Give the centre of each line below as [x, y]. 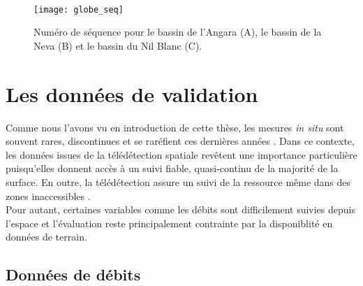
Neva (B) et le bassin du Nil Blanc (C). [118, 45]
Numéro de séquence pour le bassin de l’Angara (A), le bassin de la [178, 32]
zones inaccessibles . [48, 195]
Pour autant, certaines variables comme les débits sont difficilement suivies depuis [180, 209]
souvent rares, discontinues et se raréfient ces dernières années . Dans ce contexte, [180, 141]
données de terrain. [46, 237]
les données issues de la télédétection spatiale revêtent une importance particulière [181, 154]
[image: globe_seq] [79, 9]
